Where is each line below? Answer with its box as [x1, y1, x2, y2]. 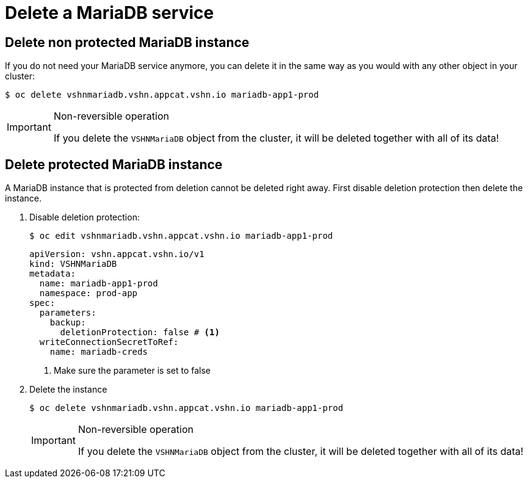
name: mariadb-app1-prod [39, 278, 158, 289]
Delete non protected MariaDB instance [5, 34, 250, 50]
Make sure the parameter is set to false [54, 365, 211, 376]
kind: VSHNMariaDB [29, 259, 117, 269]
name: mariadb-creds [49, 347, 148, 357]
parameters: [39, 308, 96, 318]
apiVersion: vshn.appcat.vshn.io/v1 [29, 249, 204, 260]
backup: [49, 318, 86, 328]
